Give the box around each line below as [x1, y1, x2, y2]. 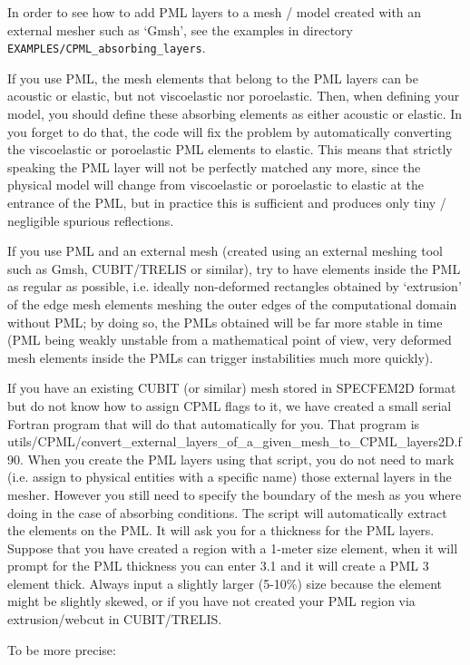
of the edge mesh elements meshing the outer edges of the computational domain [7, 294, 457, 313]
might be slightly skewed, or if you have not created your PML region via [7, 592, 416, 611]
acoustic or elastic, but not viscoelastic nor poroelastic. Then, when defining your [7, 86, 460, 105]
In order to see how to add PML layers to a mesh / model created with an [7, 3, 422, 21]
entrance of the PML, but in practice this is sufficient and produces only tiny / [7, 193, 446, 211]
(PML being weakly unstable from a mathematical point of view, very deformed [7, 330, 452, 349]
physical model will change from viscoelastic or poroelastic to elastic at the [7, 175, 424, 194]
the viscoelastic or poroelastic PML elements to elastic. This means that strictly [7, 140, 453, 159]
